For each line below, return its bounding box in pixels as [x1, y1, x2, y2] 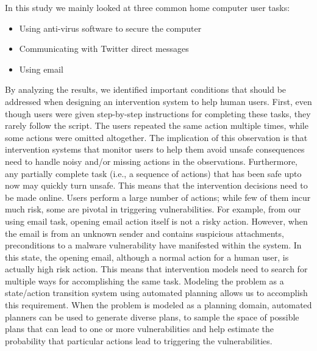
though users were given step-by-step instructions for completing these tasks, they [5, 107, 311, 120]
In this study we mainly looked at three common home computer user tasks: [5, 1, 290, 13]
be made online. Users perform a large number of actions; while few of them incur [5, 190, 311, 203]
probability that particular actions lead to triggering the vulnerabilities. [5, 334, 272, 347]
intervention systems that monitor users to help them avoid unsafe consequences [5, 143, 305, 156]
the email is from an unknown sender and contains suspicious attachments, [5, 226, 284, 239]
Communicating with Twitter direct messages [19, 42, 189, 55]
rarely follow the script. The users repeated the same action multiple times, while [5, 119, 308, 132]
